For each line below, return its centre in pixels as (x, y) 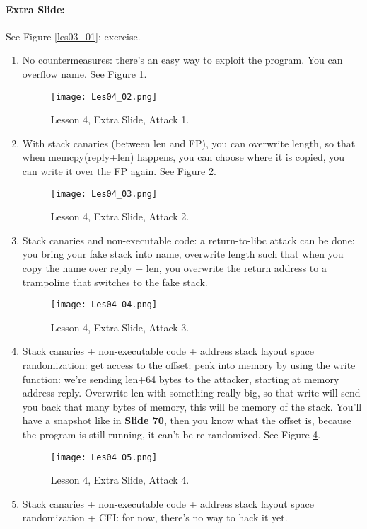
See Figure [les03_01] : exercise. (73, 36)
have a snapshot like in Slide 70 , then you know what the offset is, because (187, 420)
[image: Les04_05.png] (104, 457)
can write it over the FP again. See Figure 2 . (119, 171)
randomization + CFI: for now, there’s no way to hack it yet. (155, 517)
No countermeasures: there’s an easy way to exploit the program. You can (182, 60)
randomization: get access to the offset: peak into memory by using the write (189, 365)
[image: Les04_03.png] (104, 194)
